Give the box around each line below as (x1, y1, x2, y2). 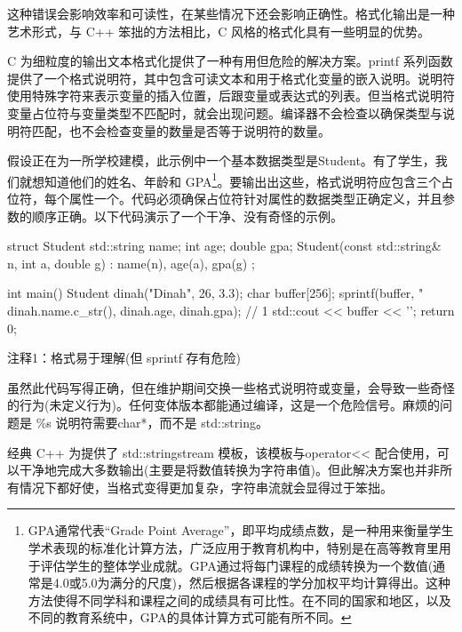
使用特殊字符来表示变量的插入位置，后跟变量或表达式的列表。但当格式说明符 (7, 86, 455, 105)
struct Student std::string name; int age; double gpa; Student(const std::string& (7, 236, 442, 255)
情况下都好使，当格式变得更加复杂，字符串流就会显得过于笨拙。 (19, 477, 393, 496)
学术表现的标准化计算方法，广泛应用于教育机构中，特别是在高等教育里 (28, 538, 439, 556)
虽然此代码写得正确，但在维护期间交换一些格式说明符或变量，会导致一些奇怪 (7, 378, 455, 396)
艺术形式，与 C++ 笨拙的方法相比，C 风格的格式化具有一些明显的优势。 (7, 21, 430, 40)
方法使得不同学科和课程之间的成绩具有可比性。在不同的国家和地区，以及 (28, 590, 451, 609)
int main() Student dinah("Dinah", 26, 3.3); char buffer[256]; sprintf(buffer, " (7, 284, 424, 302)
